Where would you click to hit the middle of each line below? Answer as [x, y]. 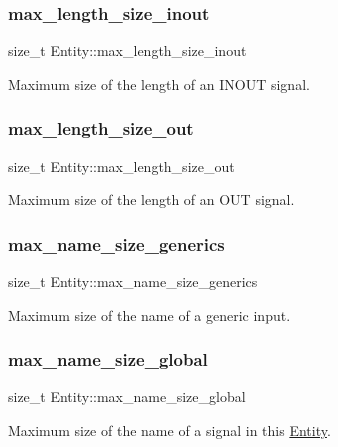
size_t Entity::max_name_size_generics [133, 281]
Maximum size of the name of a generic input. [149, 314]
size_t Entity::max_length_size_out [121, 165]
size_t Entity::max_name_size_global [127, 396]
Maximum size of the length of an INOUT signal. [159, 83]
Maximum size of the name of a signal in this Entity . [169, 430]
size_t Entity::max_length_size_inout [127, 50]
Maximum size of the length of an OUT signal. [151, 199]
